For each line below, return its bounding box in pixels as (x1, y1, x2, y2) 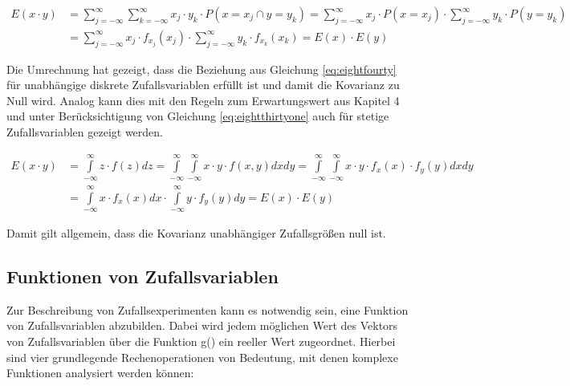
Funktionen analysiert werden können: (6, 364, 194, 381)
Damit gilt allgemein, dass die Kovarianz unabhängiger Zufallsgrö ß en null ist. (6, 225, 386, 242)
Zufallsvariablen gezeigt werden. (6, 124, 163, 140)
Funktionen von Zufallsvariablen (6, 264, 279, 289)
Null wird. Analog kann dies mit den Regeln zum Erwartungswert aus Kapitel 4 (6, 91, 400, 108)
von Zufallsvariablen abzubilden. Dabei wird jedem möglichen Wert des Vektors (6, 317, 398, 334)
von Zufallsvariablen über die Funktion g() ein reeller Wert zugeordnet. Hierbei (6, 333, 396, 350)
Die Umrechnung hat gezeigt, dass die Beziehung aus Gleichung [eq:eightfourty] (6, 60, 397, 77)
